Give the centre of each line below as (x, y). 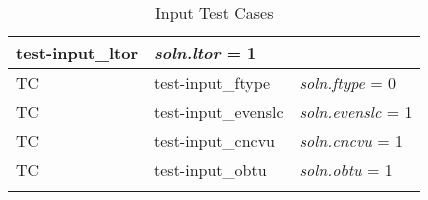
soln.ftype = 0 (348, 82)
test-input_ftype (212, 82)
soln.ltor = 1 (205, 52)
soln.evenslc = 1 (356, 111)
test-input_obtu (210, 169)
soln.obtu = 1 (346, 169)
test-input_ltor (77, 52)
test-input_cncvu (215, 140)
